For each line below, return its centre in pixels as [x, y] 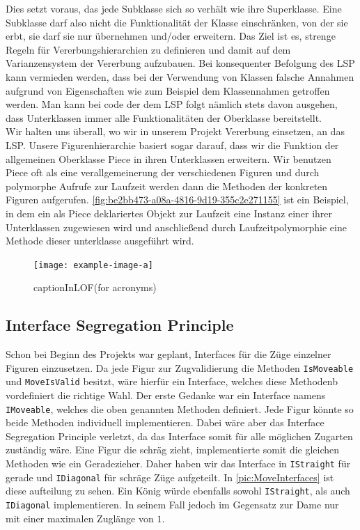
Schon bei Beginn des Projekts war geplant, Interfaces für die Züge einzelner [169, 354]
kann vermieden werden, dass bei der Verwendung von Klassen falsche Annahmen [180, 76]
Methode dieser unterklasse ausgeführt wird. [100, 241]
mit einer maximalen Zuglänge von [80, 518]
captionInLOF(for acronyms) [95, 287]
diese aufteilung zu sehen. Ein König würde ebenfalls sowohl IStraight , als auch [178, 491]
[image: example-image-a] [93, 265]
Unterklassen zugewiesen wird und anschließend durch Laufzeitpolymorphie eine [176, 227]
